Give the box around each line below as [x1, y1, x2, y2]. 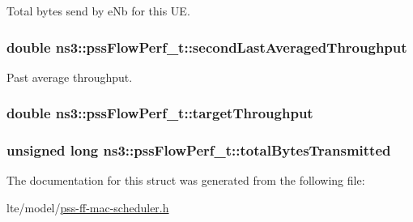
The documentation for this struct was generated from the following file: [6, 172, 365, 189]
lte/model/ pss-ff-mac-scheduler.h [6, 199, 169, 216]
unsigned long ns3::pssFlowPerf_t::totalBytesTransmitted [6, 140, 391, 160]
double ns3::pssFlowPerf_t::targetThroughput [6, 103, 313, 123]
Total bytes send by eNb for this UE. [6, 2, 190, 19]
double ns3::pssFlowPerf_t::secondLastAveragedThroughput [6, 36, 407, 57]
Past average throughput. [6, 68, 133, 85]
